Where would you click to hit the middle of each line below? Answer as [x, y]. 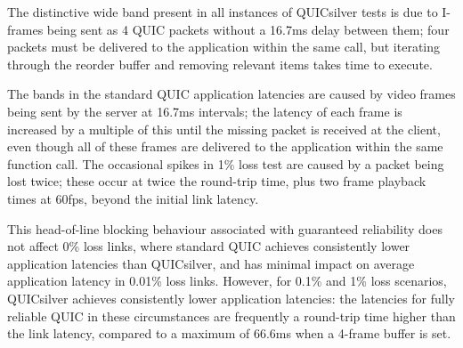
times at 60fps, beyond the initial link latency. [133, 198]
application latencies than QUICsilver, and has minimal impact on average [211, 263]
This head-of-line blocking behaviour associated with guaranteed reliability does [225, 228]
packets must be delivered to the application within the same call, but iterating [224, 47]
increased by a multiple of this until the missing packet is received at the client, [224, 129]
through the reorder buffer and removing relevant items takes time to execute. [220, 64]
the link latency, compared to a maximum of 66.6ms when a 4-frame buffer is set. [229, 333]
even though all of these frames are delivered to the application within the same [225, 146]
